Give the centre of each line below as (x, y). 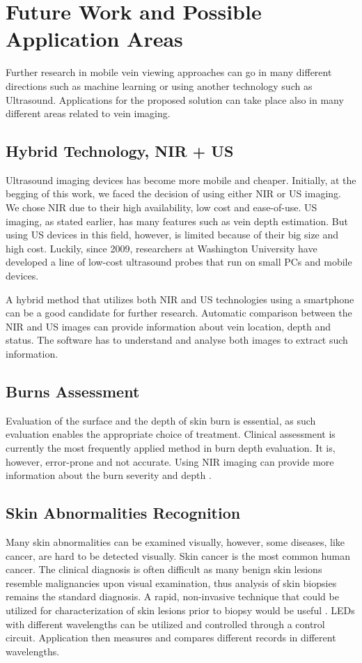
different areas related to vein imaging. (88, 113)
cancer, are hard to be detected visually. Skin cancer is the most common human (178, 555)
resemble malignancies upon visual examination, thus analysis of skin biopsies (171, 582)
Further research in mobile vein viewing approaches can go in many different (169, 72)
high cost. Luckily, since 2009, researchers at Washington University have (162, 248)
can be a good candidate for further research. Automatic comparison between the (179, 313)
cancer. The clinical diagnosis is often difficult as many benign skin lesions (164, 569)
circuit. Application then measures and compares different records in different (171, 638)
